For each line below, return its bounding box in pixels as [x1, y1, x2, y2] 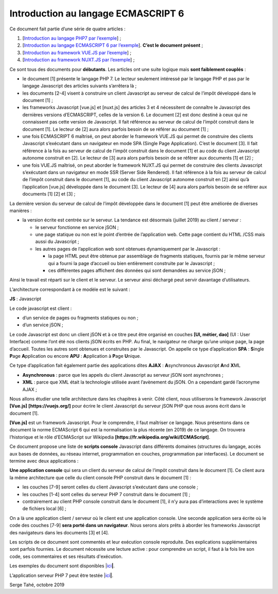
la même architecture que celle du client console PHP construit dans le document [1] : [9, 474, 192, 481]
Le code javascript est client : [9, 305, 72, 311]
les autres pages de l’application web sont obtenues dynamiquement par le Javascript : [35, 246, 221, 252]
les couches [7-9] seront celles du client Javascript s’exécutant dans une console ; [22, 484, 198, 490]
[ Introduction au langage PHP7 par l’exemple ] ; [22, 35, 121, 41]
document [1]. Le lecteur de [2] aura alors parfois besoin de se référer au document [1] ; [22, 126, 209, 132]
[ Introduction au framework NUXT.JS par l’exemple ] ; [22, 57, 135, 63]
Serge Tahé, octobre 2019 [9, 582, 64, 588]
